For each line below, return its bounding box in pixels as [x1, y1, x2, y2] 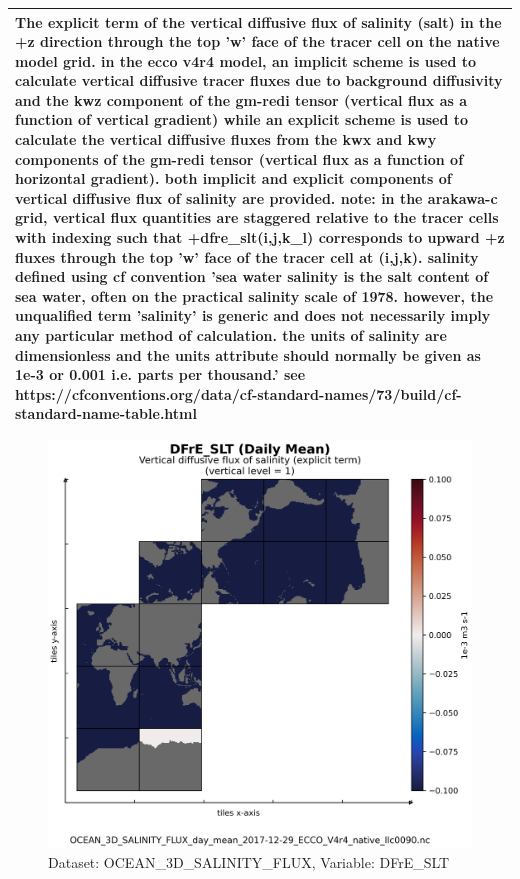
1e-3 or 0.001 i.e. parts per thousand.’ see [15, 364, 306, 385]
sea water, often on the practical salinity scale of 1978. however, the [15, 285, 494, 306]
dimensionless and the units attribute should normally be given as [15, 344, 481, 365]
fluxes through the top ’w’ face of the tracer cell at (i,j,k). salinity [15, 246, 479, 267]
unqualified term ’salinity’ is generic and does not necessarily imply [15, 305, 491, 326]
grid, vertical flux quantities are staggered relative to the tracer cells [15, 207, 499, 228]
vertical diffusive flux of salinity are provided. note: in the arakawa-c [15, 187, 498, 208]
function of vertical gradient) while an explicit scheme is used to [15, 109, 469, 130]
